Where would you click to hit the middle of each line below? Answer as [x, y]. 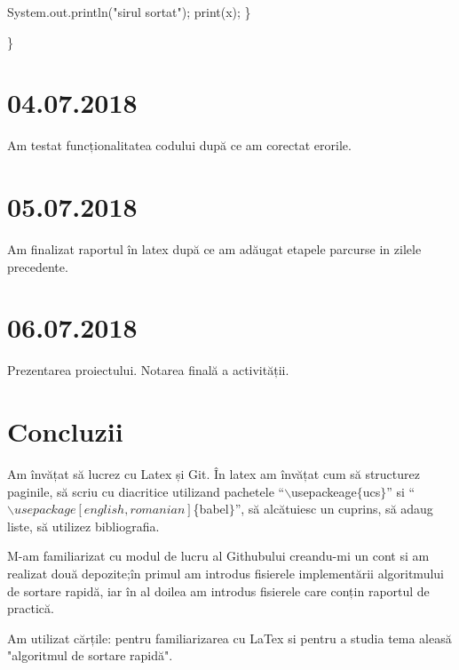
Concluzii [65, 431]
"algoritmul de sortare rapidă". [90, 655]
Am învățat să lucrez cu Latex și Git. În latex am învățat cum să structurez [214, 474]
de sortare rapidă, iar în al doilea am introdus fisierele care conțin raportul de [218, 590]
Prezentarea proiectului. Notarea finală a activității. [148, 370]
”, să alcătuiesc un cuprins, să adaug [334, 509]
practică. [31, 608]
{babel [211, 509]
